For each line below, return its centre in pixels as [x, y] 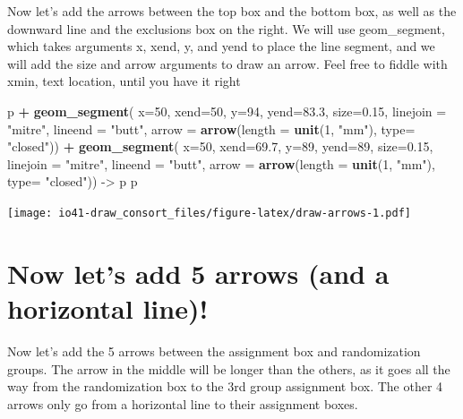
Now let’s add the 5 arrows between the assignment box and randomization [214, 351]
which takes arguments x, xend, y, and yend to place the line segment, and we [221, 46]
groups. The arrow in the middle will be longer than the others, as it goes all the [229, 368]
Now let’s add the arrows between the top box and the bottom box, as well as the [232, 11]
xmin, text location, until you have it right [124, 81]
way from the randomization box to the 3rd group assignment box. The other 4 [225, 386]
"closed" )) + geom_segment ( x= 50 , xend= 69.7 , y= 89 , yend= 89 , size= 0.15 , [220, 146]
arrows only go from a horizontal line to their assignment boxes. [183, 403]
